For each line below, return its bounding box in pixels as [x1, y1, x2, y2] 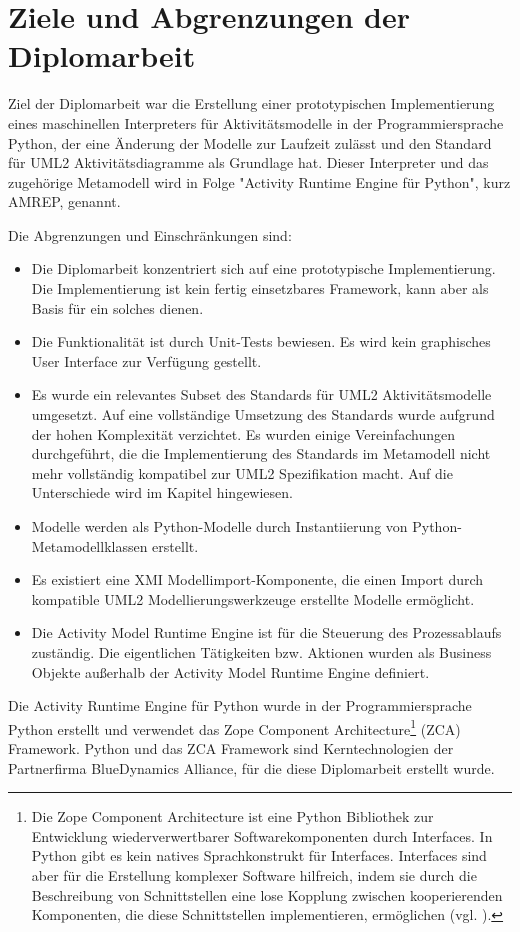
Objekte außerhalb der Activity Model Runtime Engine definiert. [31, 661, 430, 682]
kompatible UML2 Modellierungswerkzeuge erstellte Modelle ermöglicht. [31, 588, 475, 609]
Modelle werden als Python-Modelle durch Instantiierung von [31, 516, 408, 536]
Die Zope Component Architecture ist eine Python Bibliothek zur [31, 806, 434, 827]
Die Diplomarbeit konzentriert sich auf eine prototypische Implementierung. [31, 258, 496, 279]
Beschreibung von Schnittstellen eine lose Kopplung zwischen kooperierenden [31, 884, 503, 905]
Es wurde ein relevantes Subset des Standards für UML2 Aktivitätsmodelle [31, 384, 492, 405]
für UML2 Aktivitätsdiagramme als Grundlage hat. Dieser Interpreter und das [8, 152, 489, 173]
